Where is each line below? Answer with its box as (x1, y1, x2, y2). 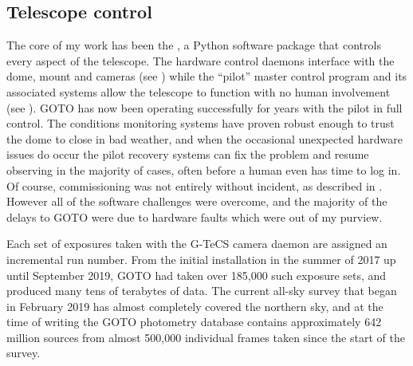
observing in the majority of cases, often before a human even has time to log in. (6, 161, 401, 178)
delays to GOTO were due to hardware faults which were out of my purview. (6, 208, 383, 225)
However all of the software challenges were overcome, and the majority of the (6, 193, 387, 210)
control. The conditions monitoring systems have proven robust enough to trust (6, 115, 395, 132)
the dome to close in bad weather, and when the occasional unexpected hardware (6, 130, 403, 147)
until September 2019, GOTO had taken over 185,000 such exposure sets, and (6, 266, 387, 283)
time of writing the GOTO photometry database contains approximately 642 (6, 313, 382, 330)
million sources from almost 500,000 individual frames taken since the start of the (6, 329, 405, 345)
